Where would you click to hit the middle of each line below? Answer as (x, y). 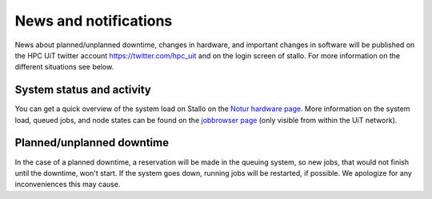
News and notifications (94, 21)
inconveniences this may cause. (68, 185)
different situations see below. (64, 67)
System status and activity (83, 90)
